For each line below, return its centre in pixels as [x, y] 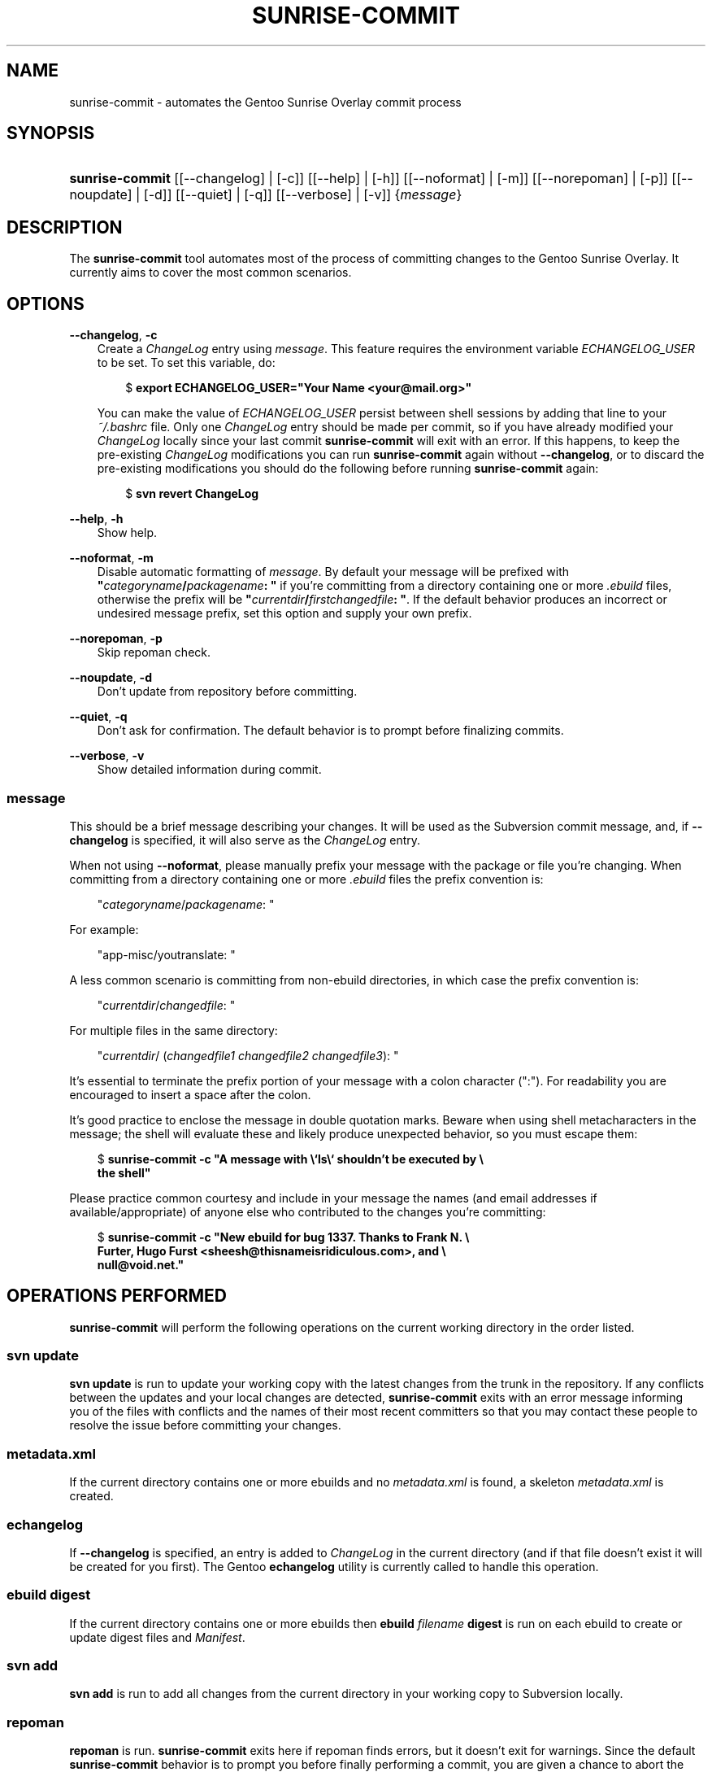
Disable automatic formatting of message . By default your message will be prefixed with [333, 572]
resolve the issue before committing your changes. [205, 1425]
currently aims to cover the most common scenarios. [211, 273]
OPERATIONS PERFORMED [117, 1296]
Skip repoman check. [154, 652]
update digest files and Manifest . [157, 1637]
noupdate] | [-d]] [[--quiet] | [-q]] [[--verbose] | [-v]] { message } [266, 195]
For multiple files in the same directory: [174, 1030]
